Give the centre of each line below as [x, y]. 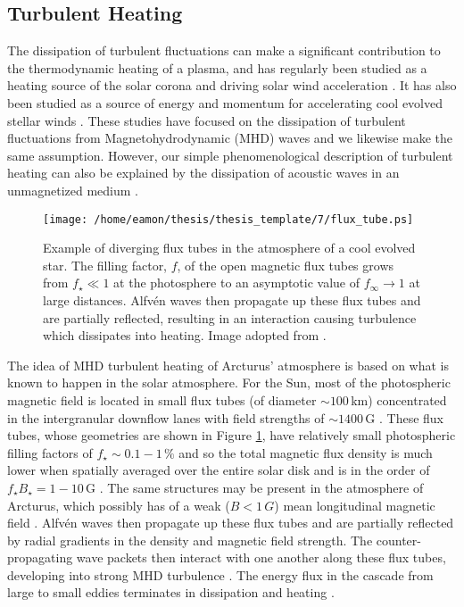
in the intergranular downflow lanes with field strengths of [166, 417]
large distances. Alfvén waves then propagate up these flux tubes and [232, 299]
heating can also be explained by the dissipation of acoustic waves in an [203, 173]
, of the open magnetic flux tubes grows [286, 265]
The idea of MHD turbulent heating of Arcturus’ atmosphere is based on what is [228, 365]
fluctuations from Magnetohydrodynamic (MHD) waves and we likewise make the [230, 138]
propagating [40, 557]
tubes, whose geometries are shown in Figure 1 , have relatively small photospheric [232, 435]
